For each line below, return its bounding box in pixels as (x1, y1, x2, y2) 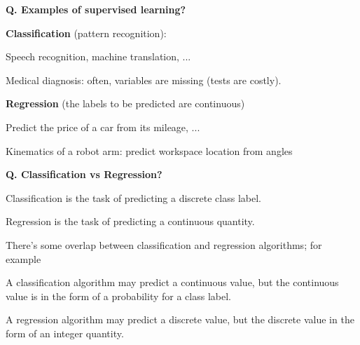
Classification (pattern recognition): (6, 25, 167, 40)
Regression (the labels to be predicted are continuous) (6, 96, 245, 111)
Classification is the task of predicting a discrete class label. (6, 190, 261, 205)
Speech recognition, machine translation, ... (6, 49, 191, 64)
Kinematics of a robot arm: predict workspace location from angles (6, 143, 293, 158)
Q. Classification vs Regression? (6, 167, 162, 182)
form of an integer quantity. (6, 325, 124, 340)
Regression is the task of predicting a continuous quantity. (6, 214, 255, 229)
